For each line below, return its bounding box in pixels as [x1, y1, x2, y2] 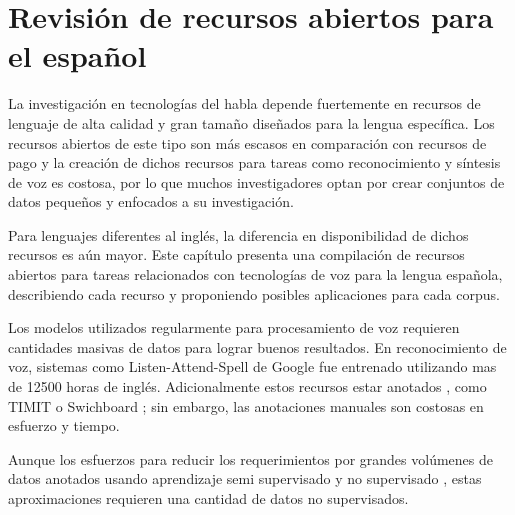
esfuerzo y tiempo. [8, 415, 120, 436]
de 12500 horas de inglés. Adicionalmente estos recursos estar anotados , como [8, 376, 487, 397]
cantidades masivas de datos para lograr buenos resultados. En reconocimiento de [8, 336, 507, 357]
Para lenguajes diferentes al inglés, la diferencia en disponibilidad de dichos [8, 224, 469, 245]
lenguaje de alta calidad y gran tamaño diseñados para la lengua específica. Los [8, 112, 495, 133]
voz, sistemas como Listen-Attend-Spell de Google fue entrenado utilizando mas [8, 356, 497, 377]
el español [8, 35, 147, 76]
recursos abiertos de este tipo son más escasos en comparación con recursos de [8, 132, 487, 153]
